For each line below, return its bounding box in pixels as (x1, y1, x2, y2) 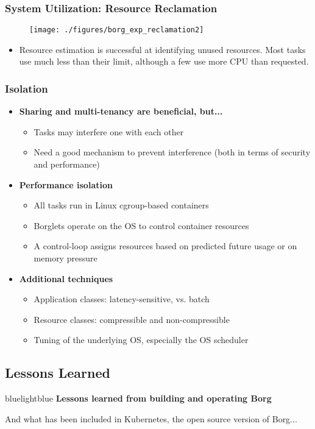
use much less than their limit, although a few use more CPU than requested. (19, 55, 309, 68)
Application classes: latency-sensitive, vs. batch (34, 292, 210, 305)
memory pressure (34, 252, 97, 264)
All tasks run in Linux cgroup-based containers (34, 199, 209, 211)
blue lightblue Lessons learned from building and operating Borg (5, 392, 272, 405)
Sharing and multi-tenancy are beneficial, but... (19, 105, 223, 118)
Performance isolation (19, 178, 113, 191)
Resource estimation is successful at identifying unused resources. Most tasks (19, 43, 306, 55)
